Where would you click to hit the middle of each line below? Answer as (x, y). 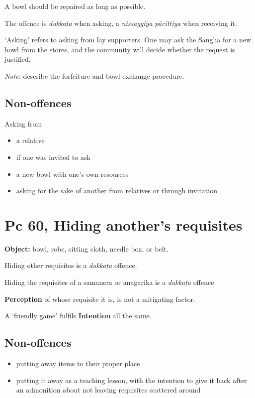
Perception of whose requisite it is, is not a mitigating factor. (100, 299)
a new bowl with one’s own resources (72, 174)
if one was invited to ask (53, 157)
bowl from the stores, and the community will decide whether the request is (120, 49)
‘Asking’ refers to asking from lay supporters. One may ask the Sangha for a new (128, 40)
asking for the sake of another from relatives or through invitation (117, 191)
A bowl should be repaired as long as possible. (75, 6)
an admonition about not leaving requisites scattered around (108, 390)
